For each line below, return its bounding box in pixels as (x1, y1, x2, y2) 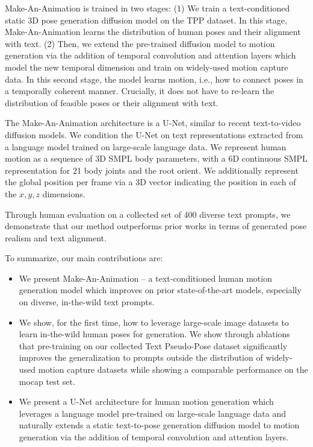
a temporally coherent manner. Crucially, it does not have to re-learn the (5, 84, 274, 97)
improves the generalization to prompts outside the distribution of (19, 351, 263, 364)
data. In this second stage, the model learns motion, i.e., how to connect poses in (5, 72, 303, 85)
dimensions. (42, 187, 85, 200)
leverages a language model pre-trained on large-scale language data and (19, 407, 287, 419)
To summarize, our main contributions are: (5, 252, 163, 264)
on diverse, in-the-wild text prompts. (19, 296, 155, 308)
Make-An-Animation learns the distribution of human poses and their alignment (5, 25, 301, 38)
